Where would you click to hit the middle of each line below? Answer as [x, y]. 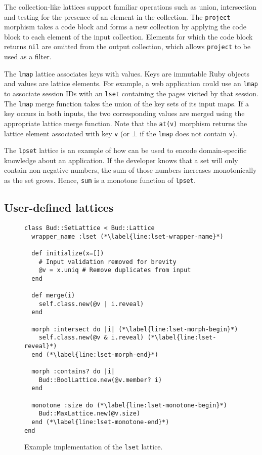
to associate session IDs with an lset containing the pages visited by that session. [131, 93]
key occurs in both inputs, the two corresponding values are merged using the [124, 113]
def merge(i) [53, 296]
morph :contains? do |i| [73, 372]
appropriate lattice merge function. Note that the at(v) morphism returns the [126, 123]
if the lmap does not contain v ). [188, 133]
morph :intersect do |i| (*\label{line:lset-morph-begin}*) [135, 329]
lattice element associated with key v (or [67, 133]
